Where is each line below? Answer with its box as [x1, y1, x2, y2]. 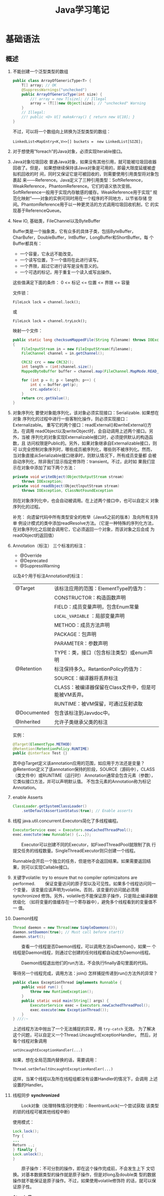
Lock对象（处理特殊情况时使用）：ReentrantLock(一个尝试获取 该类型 [21, 1103, 159, 1109]
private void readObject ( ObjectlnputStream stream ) [12, 484, 120, 488]
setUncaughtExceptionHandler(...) [12, 1048, 83, 1053]
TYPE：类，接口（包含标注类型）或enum [54, 649, 148, 656]
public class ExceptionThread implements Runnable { [12, 980, 122, 985]
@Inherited [15, 718, 41, 725]
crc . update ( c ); [30, 386, 61, 392]
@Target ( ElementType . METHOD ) [12, 742, 72, 747]
